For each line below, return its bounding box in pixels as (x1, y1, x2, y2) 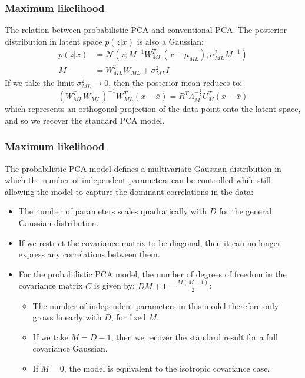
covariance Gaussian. (32, 342, 108, 354)
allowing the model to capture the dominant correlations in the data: (5, 185, 254, 197)
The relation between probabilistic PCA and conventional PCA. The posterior (5, 24, 287, 36)
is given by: (94, 279, 135, 291)
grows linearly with (32, 311, 102, 323)
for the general (218, 205, 272, 217)
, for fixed (111, 311, 146, 323)
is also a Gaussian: (137, 35, 204, 47)
